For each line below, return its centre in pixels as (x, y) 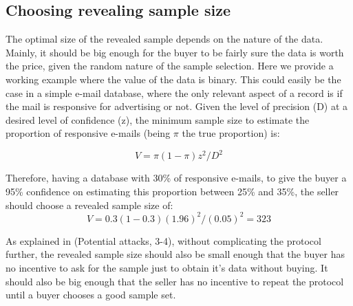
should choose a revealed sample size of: (89, 205)
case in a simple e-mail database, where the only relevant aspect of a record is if (174, 92)
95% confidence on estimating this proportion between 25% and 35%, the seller (172, 192)
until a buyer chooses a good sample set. (91, 295)
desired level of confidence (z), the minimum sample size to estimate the (158, 119)
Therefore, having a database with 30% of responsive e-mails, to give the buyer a (176, 178)
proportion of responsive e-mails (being (88, 133)
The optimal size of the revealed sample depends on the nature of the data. (164, 39)
